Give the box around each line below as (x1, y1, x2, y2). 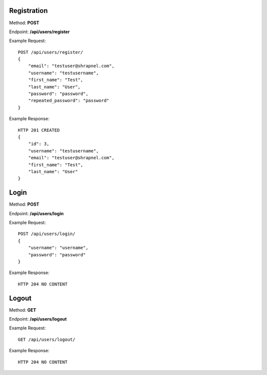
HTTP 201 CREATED (18, 127, 60, 133)
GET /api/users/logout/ (18, 336, 76, 342)
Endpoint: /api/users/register (9, 29, 70, 35)
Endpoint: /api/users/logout (9, 316, 67, 322)
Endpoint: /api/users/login (9, 210, 64, 216)
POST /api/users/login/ (18, 231, 76, 237)
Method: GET (9, 307, 37, 313)
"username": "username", (28, 245, 89, 251)
